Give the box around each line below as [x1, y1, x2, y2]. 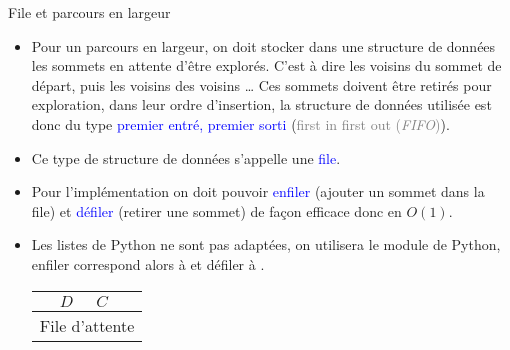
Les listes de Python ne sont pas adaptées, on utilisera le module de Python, [31, 234, 501, 255]
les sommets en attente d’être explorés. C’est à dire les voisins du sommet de [31, 55, 502, 76]
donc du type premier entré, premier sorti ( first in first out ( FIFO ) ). [31, 113, 450, 134]
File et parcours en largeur [8, 2, 171, 22]
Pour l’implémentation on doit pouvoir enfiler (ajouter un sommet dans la [31, 181, 485, 202]
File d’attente [39, 313, 135, 337]
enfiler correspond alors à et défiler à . [31, 253, 265, 274]
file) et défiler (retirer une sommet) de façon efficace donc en [31, 200, 402, 221]
